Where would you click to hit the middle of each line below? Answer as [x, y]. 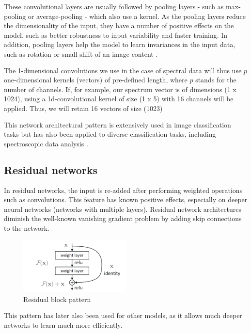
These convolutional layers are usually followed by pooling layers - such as [114, 6]
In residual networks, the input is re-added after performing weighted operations [123, 190]
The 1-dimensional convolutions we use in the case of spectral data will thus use [123, 70]
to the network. [27, 228]
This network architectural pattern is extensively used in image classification [118, 124]
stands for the [216, 80]
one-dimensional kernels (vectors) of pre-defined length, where [96, 80]
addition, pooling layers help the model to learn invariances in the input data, [120, 44]
